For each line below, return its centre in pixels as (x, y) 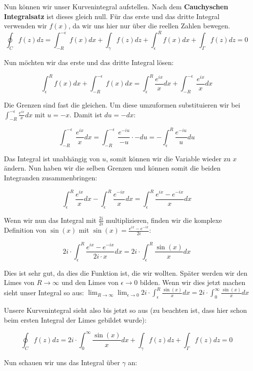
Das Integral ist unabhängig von (52, 158)
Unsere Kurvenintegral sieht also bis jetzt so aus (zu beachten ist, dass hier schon (126, 310)
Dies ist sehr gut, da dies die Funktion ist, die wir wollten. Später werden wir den (126, 273)
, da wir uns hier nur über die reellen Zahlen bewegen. (149, 26)
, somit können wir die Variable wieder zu (168, 158)
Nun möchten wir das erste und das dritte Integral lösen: (89, 62)
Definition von (25, 230)
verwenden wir (26, 26)
